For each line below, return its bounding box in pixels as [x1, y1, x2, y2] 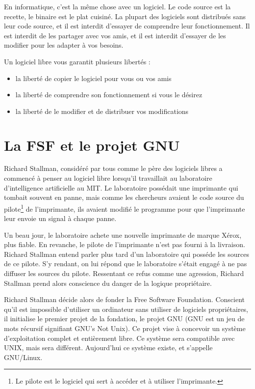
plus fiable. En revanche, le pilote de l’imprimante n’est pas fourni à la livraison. [4, 239, 245, 250]
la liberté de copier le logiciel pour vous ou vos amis [15, 73, 172, 83]
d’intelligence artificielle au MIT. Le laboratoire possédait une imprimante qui [4, 182, 238, 193]
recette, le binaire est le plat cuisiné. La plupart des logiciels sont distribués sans [4, 11, 246, 21]
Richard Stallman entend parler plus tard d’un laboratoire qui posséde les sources [4, 249, 249, 259]
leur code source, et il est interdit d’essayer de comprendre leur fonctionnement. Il [4, 21, 250, 31]
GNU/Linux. [4, 352, 43, 362]
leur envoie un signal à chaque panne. [4, 213, 117, 223]
